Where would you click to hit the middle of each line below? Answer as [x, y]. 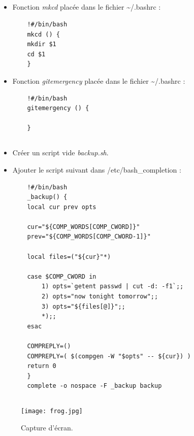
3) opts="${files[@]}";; [84, 306]
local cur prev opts [62, 207]
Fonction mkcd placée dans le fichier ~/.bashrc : [87, 7]
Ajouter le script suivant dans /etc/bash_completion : [97, 169]
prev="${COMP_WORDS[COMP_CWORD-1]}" [89, 237]
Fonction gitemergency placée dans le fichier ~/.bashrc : [99, 80]
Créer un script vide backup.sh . [60, 153]
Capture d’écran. [47, 428]
